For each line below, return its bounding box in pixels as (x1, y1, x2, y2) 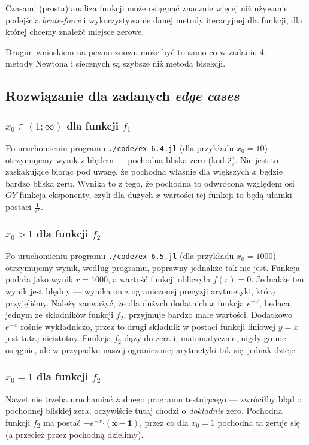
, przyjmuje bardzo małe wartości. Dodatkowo (123, 308, 292, 321)
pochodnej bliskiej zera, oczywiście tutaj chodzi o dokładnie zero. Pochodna (5, 404, 283, 417)
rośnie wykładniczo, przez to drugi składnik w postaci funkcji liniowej (20, 320, 276, 332)
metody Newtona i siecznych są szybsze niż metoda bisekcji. (5, 57, 226, 70)
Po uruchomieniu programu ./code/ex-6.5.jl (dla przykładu (5, 249, 234, 262)
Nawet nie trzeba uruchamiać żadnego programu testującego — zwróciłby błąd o (5, 392, 302, 405)
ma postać (43, 416, 81, 428)
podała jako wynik (5, 273, 74, 285)
